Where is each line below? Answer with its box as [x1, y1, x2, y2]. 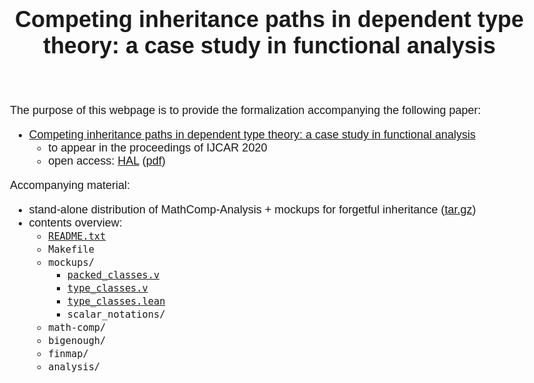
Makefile [48, 244, 95, 256]
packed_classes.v [66, 269, 160, 282]
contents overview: [28, 216, 123, 230]
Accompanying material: [10, 179, 131, 193]
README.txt [48, 230, 107, 243]
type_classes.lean [66, 295, 166, 308]
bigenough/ [48, 335, 107, 348]
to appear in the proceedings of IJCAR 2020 [48, 141, 268, 155]
